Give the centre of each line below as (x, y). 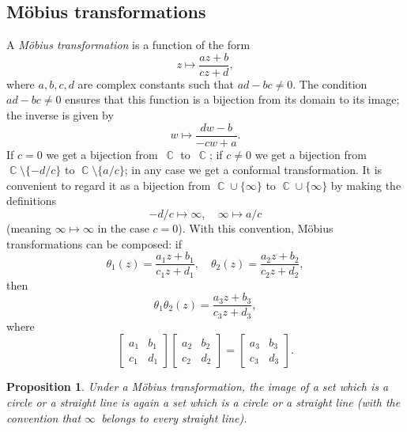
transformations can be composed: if (94, 243)
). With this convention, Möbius (256, 228)
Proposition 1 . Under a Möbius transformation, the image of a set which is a (198, 387)
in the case (123, 228)
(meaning (29, 228)
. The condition (330, 83)
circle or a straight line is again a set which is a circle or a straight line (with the (203, 402)
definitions (32, 201)
